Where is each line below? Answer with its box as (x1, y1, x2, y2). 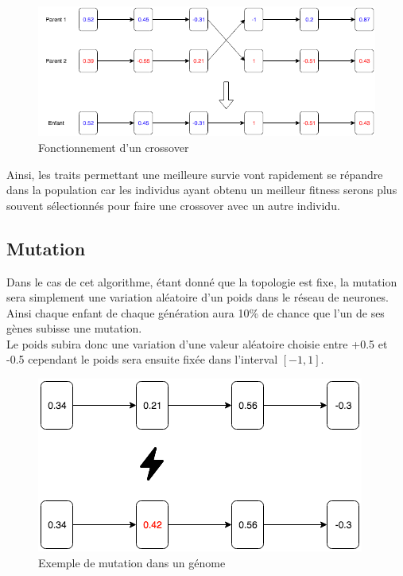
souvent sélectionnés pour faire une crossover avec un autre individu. (6, 197, 340, 213)
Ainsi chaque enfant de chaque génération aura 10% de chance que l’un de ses (6, 304, 385, 321)
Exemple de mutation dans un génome (38, 554, 226, 570)
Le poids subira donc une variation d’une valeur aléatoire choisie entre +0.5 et (6, 335, 388, 352)
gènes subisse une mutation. (6, 320, 142, 337)
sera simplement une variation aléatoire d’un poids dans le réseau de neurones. (6, 289, 389, 306)
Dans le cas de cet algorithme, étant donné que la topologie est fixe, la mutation (6, 273, 397, 290)
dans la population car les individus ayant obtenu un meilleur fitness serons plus (6, 181, 397, 198)
